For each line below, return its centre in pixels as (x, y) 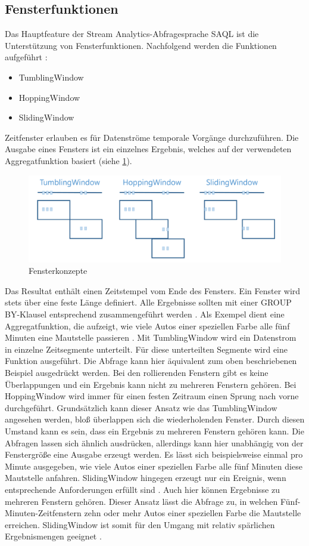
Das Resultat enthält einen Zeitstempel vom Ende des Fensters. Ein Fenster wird (153, 290)
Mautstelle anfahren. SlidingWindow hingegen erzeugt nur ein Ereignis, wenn (146, 478)
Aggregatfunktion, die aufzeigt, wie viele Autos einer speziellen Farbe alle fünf (147, 326)
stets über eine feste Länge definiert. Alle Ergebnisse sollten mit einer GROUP (148, 302)
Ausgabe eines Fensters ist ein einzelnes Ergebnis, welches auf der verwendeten (148, 149)
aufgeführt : (26, 57)
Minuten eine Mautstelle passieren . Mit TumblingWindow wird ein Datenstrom (151, 337)
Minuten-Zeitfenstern (43, 513)
